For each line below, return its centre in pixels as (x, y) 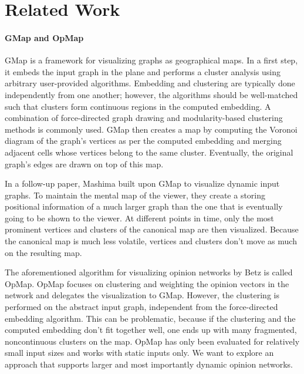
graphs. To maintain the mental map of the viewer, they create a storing (135, 195)
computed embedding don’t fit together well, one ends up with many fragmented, (151, 330)
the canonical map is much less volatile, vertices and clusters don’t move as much (151, 241)
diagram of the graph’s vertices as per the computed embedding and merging (143, 141)
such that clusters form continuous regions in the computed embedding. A (138, 106)
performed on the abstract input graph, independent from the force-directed (141, 307)
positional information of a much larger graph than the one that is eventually (144, 206)
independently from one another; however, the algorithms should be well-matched (151, 94)
